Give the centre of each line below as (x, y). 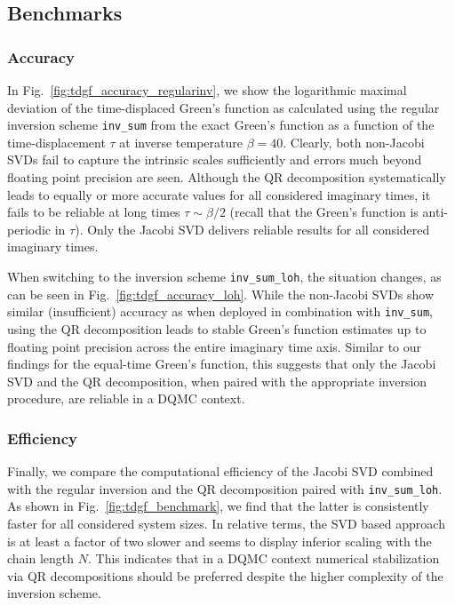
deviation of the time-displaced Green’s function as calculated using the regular (224, 107)
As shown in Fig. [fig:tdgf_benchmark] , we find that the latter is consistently (218, 506)
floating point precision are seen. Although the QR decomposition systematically (227, 177)
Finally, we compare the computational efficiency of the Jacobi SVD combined (220, 471)
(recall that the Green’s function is (324, 212)
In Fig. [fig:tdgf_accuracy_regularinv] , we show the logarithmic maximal (207, 90)
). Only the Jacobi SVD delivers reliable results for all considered (252, 229)
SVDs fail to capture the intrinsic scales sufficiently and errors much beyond (215, 159)
